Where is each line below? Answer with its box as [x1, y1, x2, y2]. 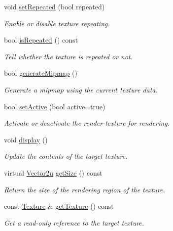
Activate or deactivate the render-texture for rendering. [4, 118, 170, 128]
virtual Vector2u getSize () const [4, 167, 103, 178]
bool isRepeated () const [4, 35, 78, 45]
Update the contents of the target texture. [4, 151, 128, 161]
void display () [4, 134, 48, 144]
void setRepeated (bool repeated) [4, 1, 105, 11]
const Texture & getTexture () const [4, 201, 114, 211]
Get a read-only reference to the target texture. [4, 217, 144, 228]
